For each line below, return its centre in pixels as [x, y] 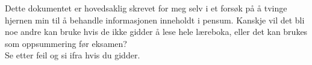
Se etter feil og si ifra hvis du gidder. [73, 55]
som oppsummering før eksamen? [66, 43]
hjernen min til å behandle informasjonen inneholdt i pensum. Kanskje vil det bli [155, 20]
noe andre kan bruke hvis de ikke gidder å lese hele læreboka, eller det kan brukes [156, 32]
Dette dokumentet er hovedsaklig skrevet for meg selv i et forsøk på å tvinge [146, 8]
